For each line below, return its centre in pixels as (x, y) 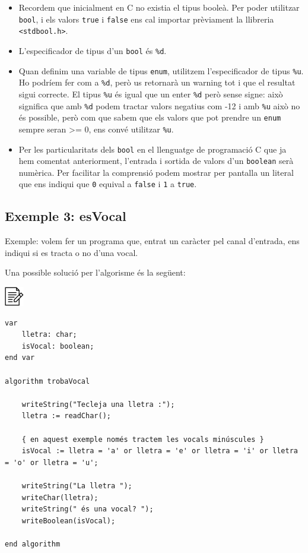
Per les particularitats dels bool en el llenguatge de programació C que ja (153, 149)
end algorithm (33, 544)
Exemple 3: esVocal (66, 216)
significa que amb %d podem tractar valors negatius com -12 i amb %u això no (159, 105)
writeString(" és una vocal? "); (88, 509)
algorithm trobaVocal (47, 381)
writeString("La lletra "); (77, 486)
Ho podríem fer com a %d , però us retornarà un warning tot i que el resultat (157, 82)
